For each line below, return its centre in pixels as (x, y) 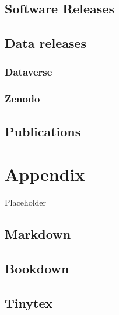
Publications (43, 131)
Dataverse (29, 72)
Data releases (46, 43)
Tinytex (29, 302)
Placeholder (26, 202)
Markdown (38, 234)
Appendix (45, 174)
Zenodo (22, 99)
